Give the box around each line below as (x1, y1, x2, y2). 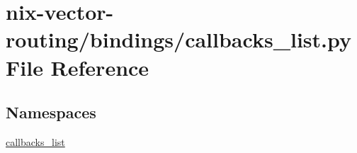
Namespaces (6, 101, 96, 123)
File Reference (6, 52, 149, 81)
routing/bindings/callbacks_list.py (6, 25, 351, 54)
